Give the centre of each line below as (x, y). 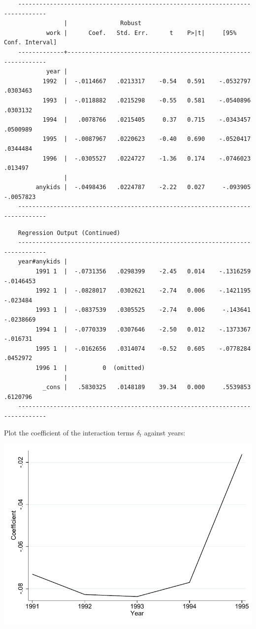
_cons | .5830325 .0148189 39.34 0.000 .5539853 (147, 387)
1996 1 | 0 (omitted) (90, 368)
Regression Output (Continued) (69, 233)
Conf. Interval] (31, 43)
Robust (131, 23)
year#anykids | (43, 262)
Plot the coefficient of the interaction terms (69, 432)
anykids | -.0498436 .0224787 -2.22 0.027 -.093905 (143, 187)
